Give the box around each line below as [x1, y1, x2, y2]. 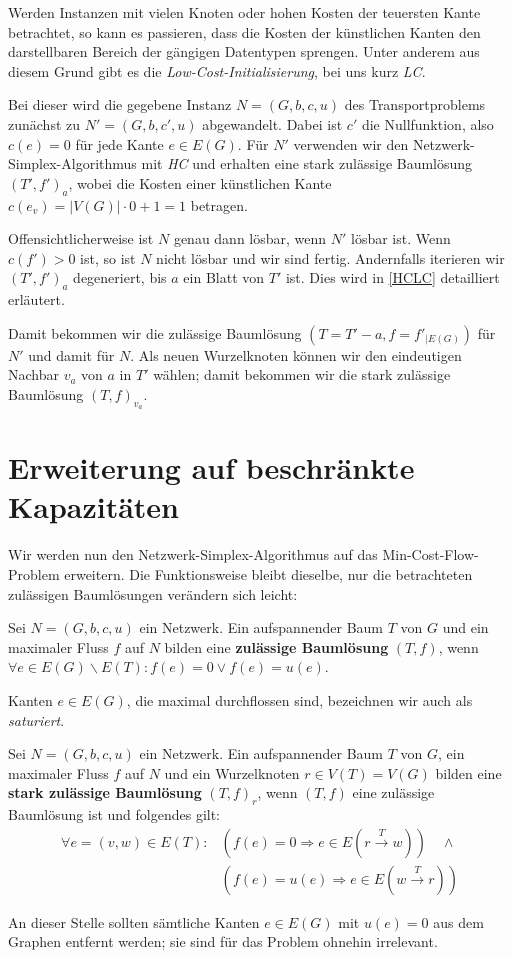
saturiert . [8, 709, 65, 730]
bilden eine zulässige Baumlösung [164, 636, 389, 657]
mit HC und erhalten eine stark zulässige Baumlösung [141, 153, 473, 174]
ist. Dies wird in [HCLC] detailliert [285, 267, 500, 288]
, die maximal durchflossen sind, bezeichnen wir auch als [126, 689, 473, 710]
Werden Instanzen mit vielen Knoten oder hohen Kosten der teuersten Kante [8, 2, 481, 22]
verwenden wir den [293, 133, 409, 154]
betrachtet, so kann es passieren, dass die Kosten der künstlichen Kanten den [8, 21, 481, 42]
